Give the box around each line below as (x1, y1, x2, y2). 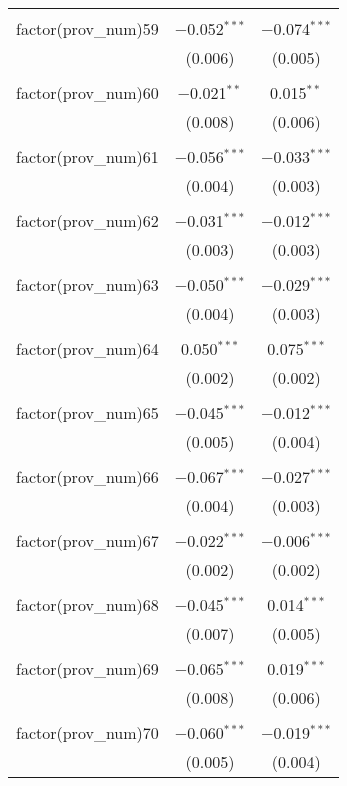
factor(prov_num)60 (16, 81, 159, 104)
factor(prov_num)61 (16, 145, 159, 168)
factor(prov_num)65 (16, 401, 159, 424)
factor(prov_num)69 (16, 657, 159, 680)
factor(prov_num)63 (16, 273, 159, 296)
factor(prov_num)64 (16, 337, 159, 360)
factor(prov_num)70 (16, 721, 159, 744)
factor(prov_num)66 (16, 465, 159, 488)
